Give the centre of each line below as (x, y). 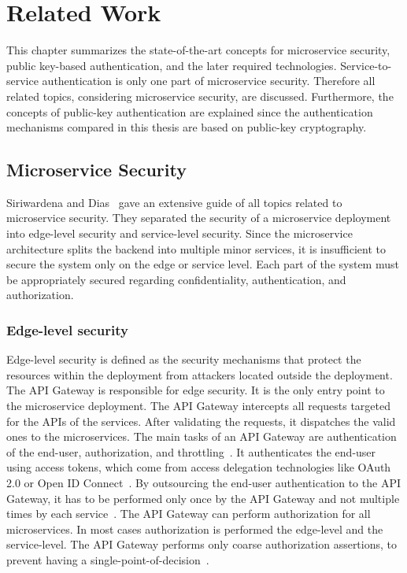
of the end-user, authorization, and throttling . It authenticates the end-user (191, 451)
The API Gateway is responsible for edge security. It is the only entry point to (196, 390)
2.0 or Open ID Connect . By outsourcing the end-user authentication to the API (203, 483)
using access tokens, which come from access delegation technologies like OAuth (199, 467)
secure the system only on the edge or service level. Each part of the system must (203, 264)
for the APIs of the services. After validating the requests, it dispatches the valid (201, 421)
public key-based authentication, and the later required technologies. (172, 65)
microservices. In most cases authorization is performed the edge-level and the (195, 529)
